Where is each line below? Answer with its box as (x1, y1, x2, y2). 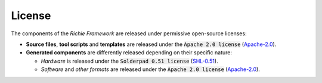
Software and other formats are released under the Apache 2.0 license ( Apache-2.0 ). (41, 66, 261, 73)
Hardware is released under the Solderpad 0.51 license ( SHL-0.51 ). (41, 57, 218, 64)
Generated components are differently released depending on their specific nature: (26, 49, 233, 56)
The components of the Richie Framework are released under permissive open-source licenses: (11, 30, 247, 37)
